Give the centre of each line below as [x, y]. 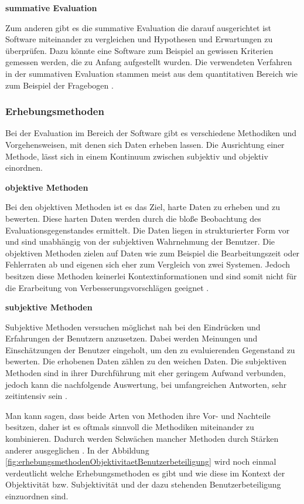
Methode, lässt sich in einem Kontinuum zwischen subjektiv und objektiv [137, 156]
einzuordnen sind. [37, 496]
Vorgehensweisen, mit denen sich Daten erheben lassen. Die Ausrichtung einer [145, 144]
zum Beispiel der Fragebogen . [59, 85]
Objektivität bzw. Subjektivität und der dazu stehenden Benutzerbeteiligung [143, 484]
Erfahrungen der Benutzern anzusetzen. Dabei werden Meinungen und [131, 338]
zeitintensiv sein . [36, 396]
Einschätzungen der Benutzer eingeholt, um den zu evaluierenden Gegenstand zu [150, 349]
